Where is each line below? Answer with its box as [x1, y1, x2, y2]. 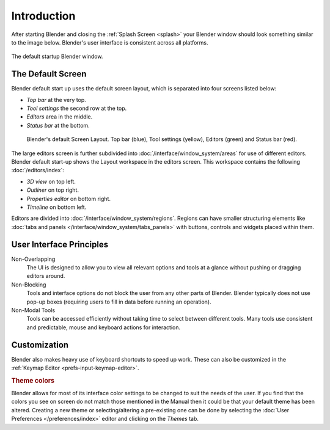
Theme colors [11, 376, 55, 385]
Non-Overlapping [11, 255, 56, 263]
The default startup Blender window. [11, 53, 103, 60]
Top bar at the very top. [26, 96, 87, 103]
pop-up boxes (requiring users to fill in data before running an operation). [26, 298, 211, 305]
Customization [11, 340, 69, 350]
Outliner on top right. [26, 186, 79, 194]
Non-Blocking [11, 281, 46, 288]
